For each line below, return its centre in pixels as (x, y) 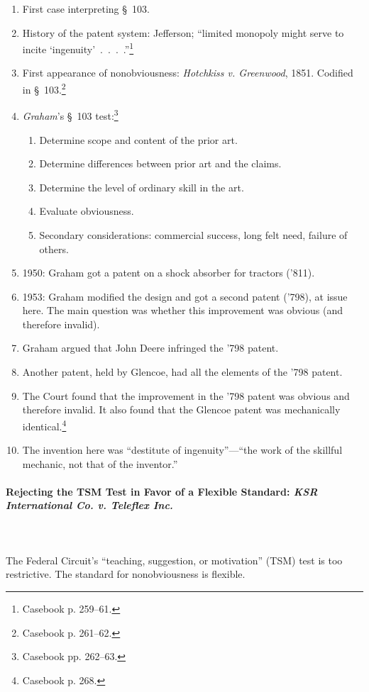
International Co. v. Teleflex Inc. (89, 505)
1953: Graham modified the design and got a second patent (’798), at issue (185, 296)
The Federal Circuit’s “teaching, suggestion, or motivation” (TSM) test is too (174, 560)
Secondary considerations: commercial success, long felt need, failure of (193, 234)
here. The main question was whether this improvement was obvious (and (182, 310)
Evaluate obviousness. (87, 211)
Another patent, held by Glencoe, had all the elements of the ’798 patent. (182, 372)
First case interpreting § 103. (86, 9)
